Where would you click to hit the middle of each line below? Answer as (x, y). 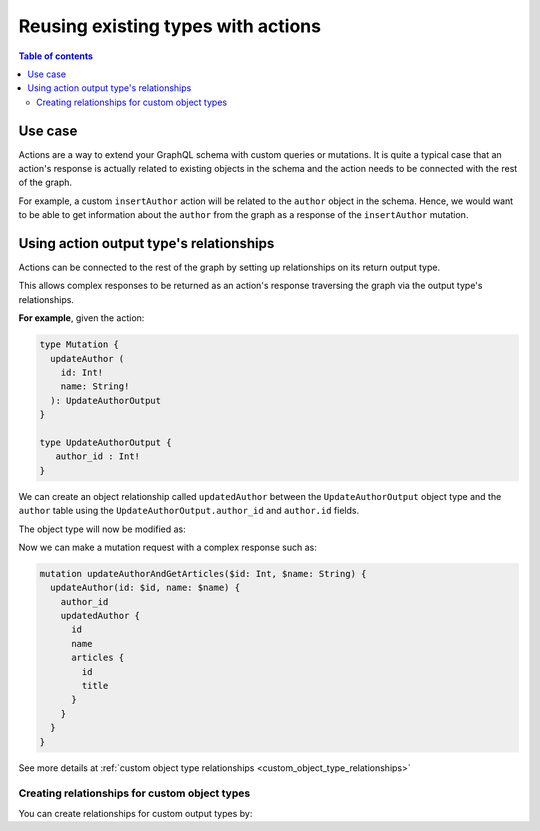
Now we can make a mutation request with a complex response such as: (167, 547)
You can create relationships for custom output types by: (135, 813)
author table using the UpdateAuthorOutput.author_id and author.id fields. (189, 511)
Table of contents (56, 56)
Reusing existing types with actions (170, 26)
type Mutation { (79, 344)
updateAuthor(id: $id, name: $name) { (145, 588)
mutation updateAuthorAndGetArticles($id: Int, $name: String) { (203, 573)
